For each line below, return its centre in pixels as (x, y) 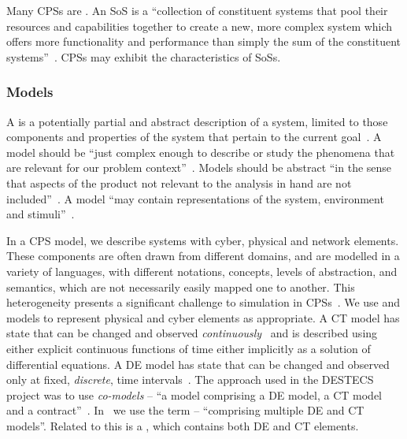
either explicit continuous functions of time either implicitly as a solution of (189, 348)
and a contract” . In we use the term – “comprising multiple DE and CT (185, 410)
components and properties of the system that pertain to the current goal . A (194, 137)
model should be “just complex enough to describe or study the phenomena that (201, 152)
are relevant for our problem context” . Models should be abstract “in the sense (199, 167)
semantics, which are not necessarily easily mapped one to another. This (181, 286)
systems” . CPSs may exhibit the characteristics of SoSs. (144, 56)
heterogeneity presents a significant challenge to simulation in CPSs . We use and (203, 302)
